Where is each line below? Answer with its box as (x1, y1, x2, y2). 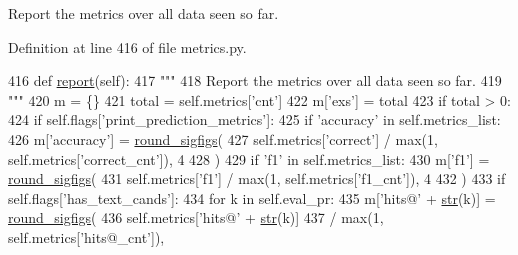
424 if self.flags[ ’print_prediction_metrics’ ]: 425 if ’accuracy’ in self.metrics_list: (8, 109, 501, 130)
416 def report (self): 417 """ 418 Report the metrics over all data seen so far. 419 (8, 70, 502, 91)
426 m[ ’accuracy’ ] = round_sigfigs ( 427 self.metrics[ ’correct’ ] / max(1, (8, 128, 438, 149)
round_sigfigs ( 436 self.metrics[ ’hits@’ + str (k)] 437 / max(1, (8, 207, 384, 228)
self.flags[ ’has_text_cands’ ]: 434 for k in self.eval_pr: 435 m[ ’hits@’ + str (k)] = (8, 187, 496, 208)
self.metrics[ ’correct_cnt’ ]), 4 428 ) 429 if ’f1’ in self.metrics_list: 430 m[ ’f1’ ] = (8, 148, 490, 169)
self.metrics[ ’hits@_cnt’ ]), (8, 226, 165, 247)
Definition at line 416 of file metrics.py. (8, 36, 247, 57)
